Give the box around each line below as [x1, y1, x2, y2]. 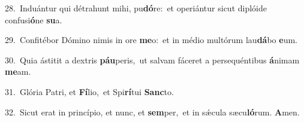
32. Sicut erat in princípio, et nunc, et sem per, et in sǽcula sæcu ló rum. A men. [5, 105, 300, 118]
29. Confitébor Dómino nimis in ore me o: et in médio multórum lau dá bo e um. [5, 33, 297, 46]
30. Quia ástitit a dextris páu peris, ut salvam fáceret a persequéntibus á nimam [5, 53, 300, 66]
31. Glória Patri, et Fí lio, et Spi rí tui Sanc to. [5, 85, 174, 97]
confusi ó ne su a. [5, 13, 62, 26]
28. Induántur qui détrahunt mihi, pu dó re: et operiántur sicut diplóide [5, 2, 267, 14]
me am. [5, 65, 31, 78]
